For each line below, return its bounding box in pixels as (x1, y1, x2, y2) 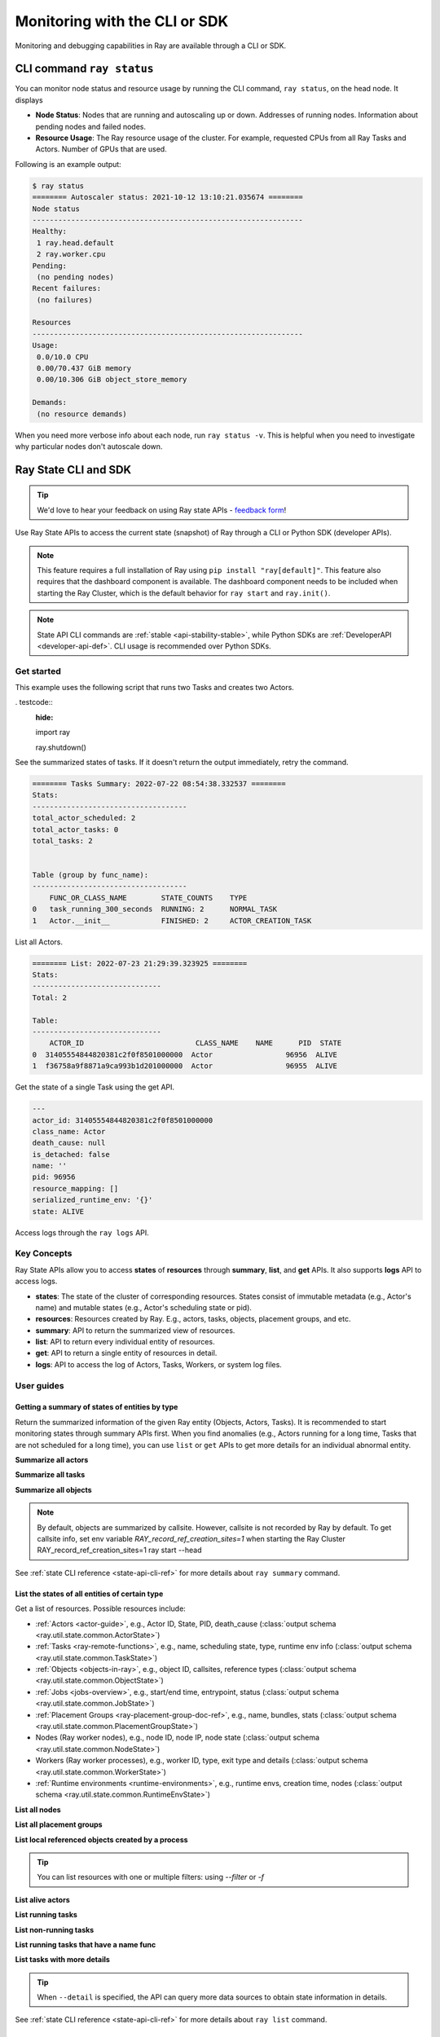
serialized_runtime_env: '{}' (32, 1195, 153, 1205)
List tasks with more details (15, 1955, 110, 1964)
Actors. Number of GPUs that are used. (35, 144, 167, 154)
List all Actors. (15, 937, 63, 947)
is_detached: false (32, 1150, 110, 1159)
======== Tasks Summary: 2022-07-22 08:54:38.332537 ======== (32, 779, 286, 788)
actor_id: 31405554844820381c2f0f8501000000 (32, 1115, 213, 1124)
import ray (35, 728, 71, 737)
